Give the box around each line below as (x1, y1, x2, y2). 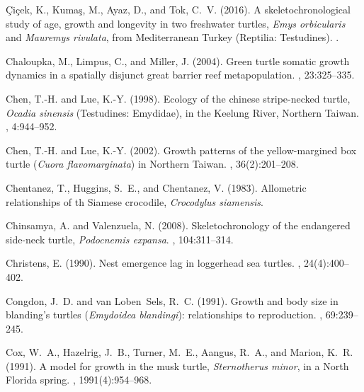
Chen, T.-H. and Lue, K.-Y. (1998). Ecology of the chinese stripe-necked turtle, (6, 91, 351, 105)
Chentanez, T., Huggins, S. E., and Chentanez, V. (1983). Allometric (6, 180, 307, 195)
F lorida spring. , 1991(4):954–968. (6, 372, 152, 387)
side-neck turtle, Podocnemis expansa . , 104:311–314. (6, 231, 234, 246)
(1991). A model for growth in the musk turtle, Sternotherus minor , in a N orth (6, 358, 349, 373)
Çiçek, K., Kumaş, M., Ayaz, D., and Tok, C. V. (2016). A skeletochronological (6, 2, 351, 16)
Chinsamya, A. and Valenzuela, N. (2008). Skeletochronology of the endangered (6, 218, 351, 233)
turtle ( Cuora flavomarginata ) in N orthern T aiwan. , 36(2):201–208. (6, 156, 299, 171)
